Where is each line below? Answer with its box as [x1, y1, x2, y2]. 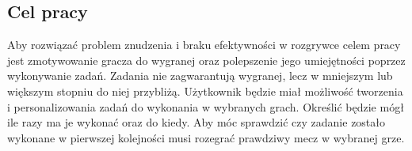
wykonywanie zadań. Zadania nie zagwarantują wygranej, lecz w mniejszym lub [7, 67, 393, 84]
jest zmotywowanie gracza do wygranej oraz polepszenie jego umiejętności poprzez [7, 51, 406, 68]
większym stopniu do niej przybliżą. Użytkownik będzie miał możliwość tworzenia [7, 82, 403, 99]
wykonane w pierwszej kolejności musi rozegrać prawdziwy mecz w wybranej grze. [7, 129, 405, 145]
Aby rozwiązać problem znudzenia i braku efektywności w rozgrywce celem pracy [7, 36, 401, 53]
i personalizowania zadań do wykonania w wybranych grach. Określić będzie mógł [7, 98, 404, 115]
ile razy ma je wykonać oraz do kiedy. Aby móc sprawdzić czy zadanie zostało [7, 114, 386, 130]
